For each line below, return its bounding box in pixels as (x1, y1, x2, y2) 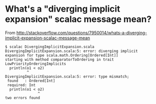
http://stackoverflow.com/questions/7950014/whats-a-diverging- (16, 30, 147, 35)
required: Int (7, 83, 36, 87)
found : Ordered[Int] (7, 78, 55, 83)
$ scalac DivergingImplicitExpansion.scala (5, 44, 95, 49)
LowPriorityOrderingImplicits (5, 61, 67, 66)
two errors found (5, 95, 40, 100)
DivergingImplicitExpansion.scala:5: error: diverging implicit (5, 49, 138, 53)
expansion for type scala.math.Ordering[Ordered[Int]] (5, 52, 119, 58)
